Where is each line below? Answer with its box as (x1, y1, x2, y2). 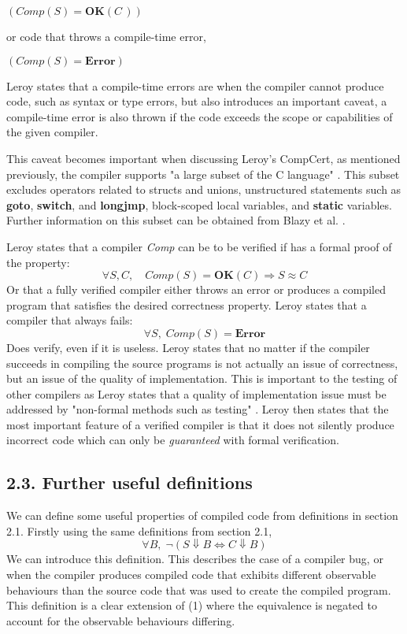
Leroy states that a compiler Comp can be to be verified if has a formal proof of (6, 238, 392, 254)
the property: (6, 254, 70, 270)
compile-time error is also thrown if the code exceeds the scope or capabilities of (6, 108, 393, 124)
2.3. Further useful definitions (6, 470, 253, 495)
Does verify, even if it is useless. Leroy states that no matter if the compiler (6, 339, 370, 355)
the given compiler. (6, 124, 98, 140)
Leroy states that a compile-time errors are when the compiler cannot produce (6, 77, 384, 94)
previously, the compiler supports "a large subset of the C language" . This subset (6, 165, 400, 182)
